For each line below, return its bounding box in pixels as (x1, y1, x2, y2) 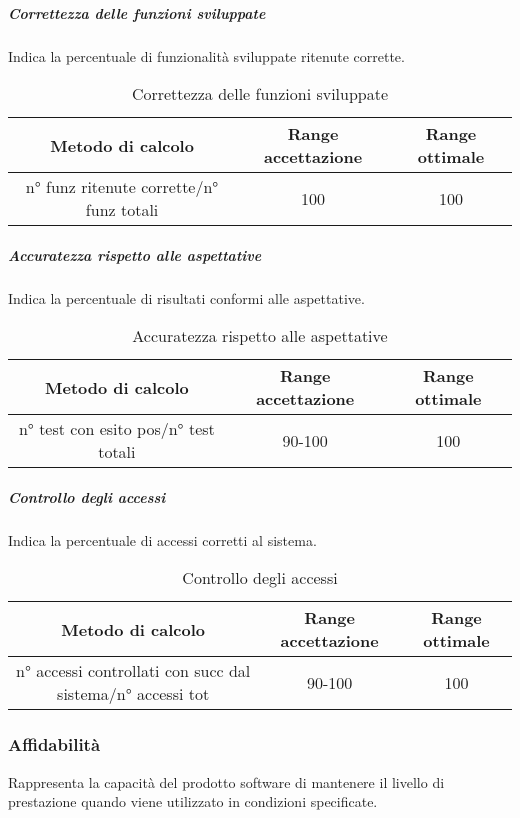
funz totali (85, 198, 159, 222)
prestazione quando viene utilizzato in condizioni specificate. (8, 791, 378, 812)
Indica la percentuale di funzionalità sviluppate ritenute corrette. (8, 45, 405, 66)
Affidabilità (8, 732, 101, 757)
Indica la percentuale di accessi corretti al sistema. (8, 529, 317, 550)
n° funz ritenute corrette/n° (25, 175, 219, 199)
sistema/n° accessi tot (57, 682, 210, 706)
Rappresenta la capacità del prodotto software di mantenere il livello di (8, 771, 445, 792)
